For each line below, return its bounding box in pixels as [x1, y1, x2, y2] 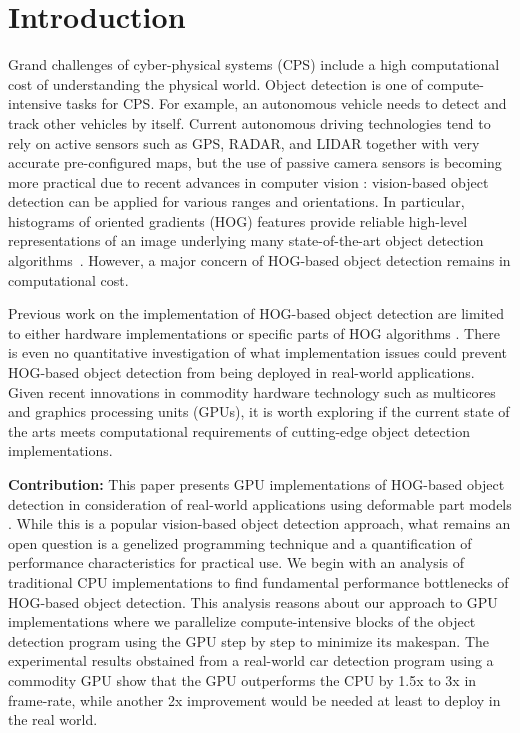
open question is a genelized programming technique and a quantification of [8, 532, 472, 553]
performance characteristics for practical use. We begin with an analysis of [8, 552, 465, 573]
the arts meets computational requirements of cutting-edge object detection [8, 420, 470, 441]
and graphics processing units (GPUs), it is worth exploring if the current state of [8, 401, 510, 422]
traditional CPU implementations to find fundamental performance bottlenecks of [8, 571, 509, 592]
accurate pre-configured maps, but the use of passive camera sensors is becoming [8, 152, 502, 173]
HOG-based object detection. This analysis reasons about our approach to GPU [8, 591, 498, 612]
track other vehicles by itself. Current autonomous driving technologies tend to [8, 112, 491, 133]
